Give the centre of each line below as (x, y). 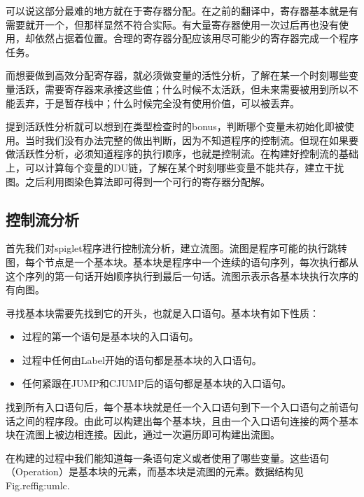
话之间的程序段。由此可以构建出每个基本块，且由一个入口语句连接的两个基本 (182, 420)
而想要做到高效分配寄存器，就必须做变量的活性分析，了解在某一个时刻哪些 (177, 75)
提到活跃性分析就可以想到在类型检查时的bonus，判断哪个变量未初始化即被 (175, 126)
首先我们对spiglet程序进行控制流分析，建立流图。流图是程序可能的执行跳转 (176, 248)
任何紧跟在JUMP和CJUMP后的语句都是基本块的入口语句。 (157, 383)
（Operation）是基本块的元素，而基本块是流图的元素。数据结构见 (155, 471)
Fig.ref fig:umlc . (38, 485)
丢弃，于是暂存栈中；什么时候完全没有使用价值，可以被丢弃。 (157, 103)
